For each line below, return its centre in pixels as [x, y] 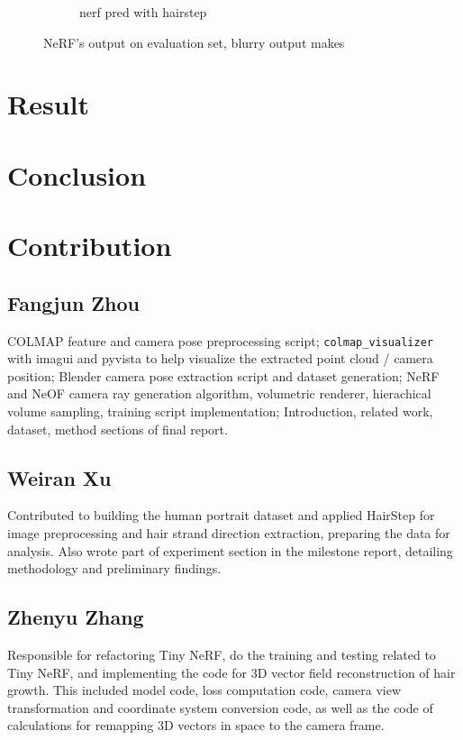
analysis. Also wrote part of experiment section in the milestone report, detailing [230, 550]
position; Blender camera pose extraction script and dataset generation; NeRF [223, 375]
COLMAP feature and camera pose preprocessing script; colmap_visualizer [220, 340]
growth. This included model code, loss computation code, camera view [204, 690]
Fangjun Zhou [74, 302]
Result [48, 104]
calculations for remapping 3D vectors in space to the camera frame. [196, 725]
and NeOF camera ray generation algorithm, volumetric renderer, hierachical [219, 393]
